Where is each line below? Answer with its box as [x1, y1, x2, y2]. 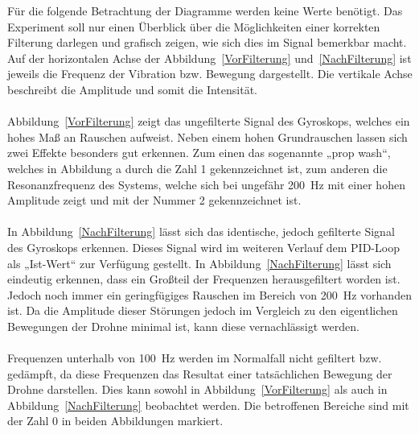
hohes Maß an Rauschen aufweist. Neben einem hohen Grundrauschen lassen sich [7, 128, 408, 145]
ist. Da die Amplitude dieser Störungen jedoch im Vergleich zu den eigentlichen [7, 302, 398, 319]
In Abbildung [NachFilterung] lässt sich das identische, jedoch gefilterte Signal [7, 223, 395, 240]
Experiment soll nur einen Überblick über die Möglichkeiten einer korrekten [7, 18, 380, 35]
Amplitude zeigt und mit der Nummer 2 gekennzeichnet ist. [7, 192, 302, 209]
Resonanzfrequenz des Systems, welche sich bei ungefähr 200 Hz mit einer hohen [7, 176, 405, 192]
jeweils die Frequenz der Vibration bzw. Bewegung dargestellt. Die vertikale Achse [7, 65, 413, 82]
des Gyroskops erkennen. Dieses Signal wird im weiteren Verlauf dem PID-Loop [7, 238, 400, 255]
